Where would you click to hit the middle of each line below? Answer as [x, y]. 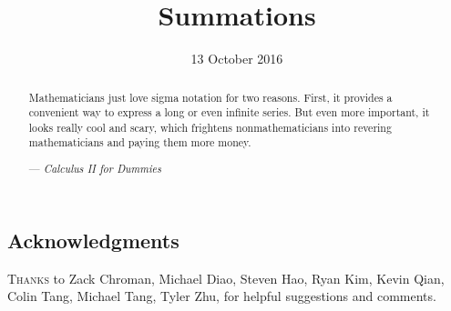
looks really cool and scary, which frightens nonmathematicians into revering [210, 127]
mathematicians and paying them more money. [140, 142]
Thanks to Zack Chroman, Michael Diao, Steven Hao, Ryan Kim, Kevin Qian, [226, 278]
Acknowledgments [93, 240]
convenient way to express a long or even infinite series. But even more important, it [229, 112]
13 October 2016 [237, 59]
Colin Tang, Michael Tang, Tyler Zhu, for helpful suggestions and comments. [222, 296]
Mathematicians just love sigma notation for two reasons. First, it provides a [210, 97]
